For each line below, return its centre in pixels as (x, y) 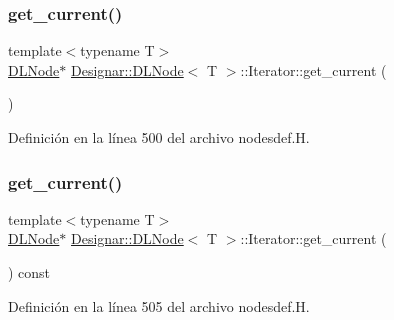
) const (29, 272)
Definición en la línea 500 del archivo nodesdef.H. (159, 137)
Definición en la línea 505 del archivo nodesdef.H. (159, 305)
